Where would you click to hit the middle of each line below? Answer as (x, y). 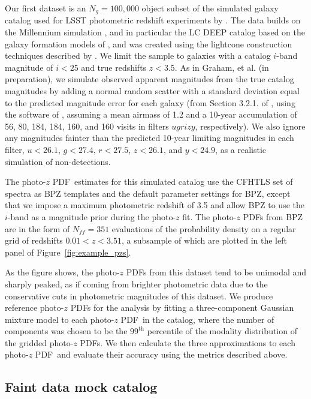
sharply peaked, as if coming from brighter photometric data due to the (136, 283)
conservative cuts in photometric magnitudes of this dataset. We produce (139, 295)
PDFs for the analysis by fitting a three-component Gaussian (182, 307)
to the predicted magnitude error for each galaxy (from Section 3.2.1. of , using (150, 102)
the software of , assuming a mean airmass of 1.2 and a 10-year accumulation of (151, 114)
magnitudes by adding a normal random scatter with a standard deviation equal (152, 91)
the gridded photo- (39, 342)
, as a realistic (241, 149)
